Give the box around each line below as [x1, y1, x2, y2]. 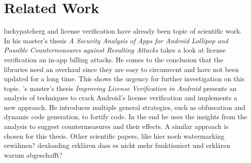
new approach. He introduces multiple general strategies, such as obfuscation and [4, 102, 246, 112]
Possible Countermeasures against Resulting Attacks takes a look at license [4, 45, 226, 55]
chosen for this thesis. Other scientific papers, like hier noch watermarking [4, 130, 225, 141]
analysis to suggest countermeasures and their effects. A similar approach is [4, 121, 229, 131]
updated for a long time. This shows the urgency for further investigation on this [4, 73, 245, 84]
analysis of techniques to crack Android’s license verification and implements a [4, 92, 237, 103]
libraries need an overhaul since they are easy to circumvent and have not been [4, 64, 239, 74]
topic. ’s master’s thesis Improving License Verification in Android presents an [4, 83, 237, 93]
